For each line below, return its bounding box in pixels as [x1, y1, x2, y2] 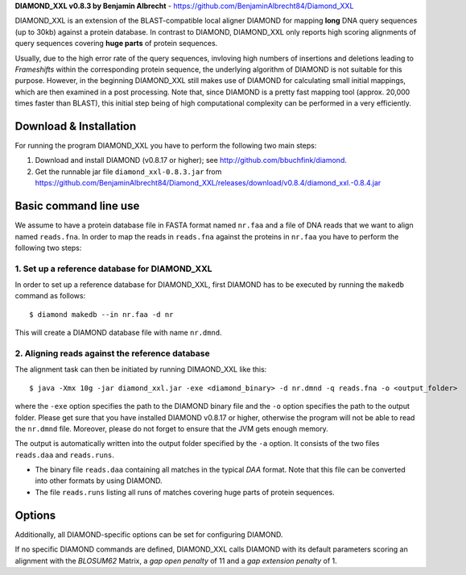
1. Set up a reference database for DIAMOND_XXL [14, 263, 212, 274]
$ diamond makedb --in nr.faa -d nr [29, 310, 174, 319]
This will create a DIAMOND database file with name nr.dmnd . [14, 327, 222, 338]
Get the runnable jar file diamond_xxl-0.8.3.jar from [35, 166, 222, 177]
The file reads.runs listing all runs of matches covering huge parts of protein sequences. [35, 487, 335, 497]
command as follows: [14, 291, 86, 301]
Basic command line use [14, 199, 140, 213]
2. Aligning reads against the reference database [14, 348, 211, 359]
